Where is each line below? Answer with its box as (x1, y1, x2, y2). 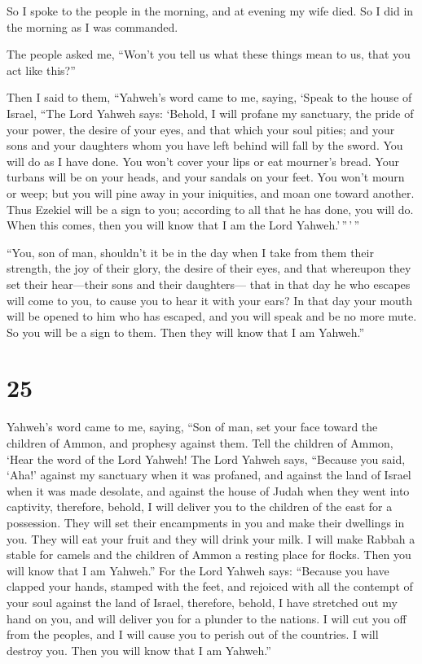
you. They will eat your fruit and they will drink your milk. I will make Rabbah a (7, 530, 415, 547)
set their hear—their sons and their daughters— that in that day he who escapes (7, 275, 411, 292)
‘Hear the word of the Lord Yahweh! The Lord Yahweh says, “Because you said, (7, 450, 406, 467)
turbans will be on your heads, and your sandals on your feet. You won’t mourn (7, 168, 405, 186)
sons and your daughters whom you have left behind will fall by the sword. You (7, 137, 403, 154)
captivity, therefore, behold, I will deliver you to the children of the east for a (7, 498, 393, 515)
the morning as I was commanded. (7, 18, 178, 35)
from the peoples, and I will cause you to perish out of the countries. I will (7, 626, 379, 643)
